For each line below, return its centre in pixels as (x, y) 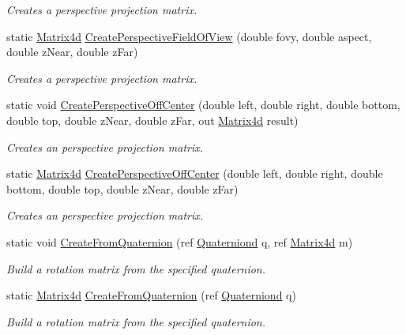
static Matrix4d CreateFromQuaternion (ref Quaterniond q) (151, 295)
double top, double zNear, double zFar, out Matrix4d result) (152, 120)
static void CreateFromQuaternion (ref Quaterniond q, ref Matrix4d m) (180, 241)
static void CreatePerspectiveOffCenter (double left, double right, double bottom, (203, 105)
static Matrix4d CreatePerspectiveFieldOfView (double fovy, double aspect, (189, 36)
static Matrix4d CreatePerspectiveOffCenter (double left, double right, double (195, 173)
